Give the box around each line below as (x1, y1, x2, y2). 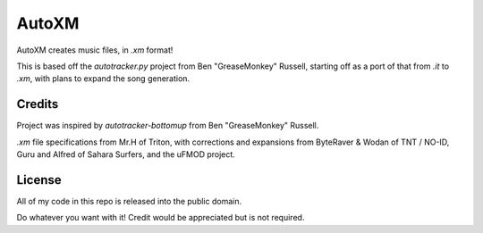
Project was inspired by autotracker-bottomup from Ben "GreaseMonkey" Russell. (16, 121, 319, 131)
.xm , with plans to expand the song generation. (16, 73, 191, 84)
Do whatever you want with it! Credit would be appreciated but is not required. (16, 212, 305, 223)
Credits (16, 96, 59, 112)
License (16, 172, 62, 187)
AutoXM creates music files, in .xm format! (16, 45, 174, 55)
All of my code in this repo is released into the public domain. (16, 196, 241, 206)
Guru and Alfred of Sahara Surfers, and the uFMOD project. (16, 149, 236, 160)
